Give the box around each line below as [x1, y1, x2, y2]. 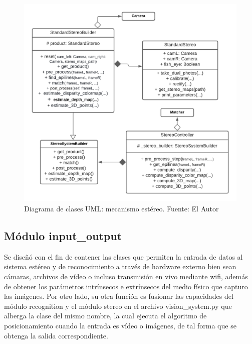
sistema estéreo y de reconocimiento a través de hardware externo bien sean [4, 261, 236, 272]
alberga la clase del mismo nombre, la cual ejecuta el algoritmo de [4, 310, 207, 321]
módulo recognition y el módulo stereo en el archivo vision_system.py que [4, 300, 232, 311]
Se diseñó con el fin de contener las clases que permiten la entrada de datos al [4, 251, 243, 262]
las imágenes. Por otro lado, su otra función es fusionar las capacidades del [4, 291, 233, 301]
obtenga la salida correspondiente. [4, 330, 108, 340]
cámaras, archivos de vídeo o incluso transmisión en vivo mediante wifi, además [4, 271, 248, 281]
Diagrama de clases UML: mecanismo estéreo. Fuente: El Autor [24, 203, 219, 213]
